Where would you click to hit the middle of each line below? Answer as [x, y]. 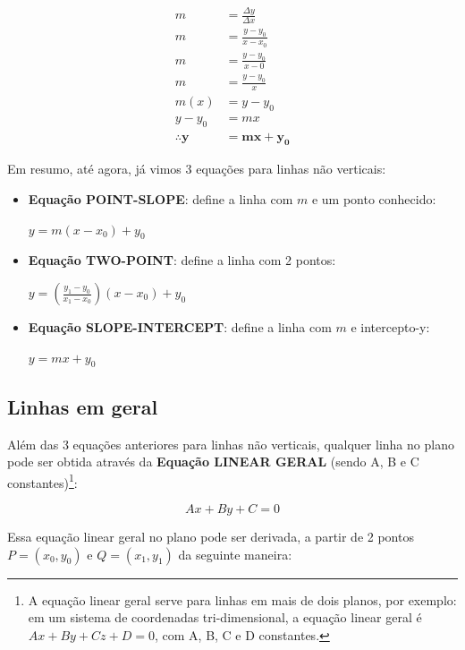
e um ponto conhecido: [374, 199]
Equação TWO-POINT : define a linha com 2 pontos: [182, 260]
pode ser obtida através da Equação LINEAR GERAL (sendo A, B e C [213, 462]
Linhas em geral [83, 406]
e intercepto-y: [390, 327]
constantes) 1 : [42, 481]
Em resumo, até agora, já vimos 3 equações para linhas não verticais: [197, 169]
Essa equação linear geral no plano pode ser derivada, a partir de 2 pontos [211, 537]
